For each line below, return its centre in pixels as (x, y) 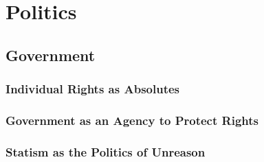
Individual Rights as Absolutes (92, 89)
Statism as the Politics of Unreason (106, 151)
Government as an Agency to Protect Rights (132, 120)
